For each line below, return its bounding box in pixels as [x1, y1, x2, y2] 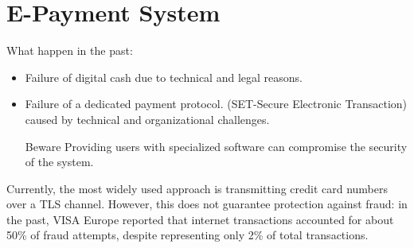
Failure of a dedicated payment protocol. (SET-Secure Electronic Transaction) [25, 95, 408, 112]
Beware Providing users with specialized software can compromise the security [25, 138, 408, 154]
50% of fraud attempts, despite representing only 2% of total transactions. [6, 227, 369, 243]
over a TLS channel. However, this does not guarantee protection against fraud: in [6, 196, 408, 212]
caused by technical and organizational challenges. [25, 110, 270, 127]
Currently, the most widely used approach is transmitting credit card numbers [6, 180, 389, 196]
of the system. [25, 153, 94, 170]
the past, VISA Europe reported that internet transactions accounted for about [6, 211, 394, 227]
